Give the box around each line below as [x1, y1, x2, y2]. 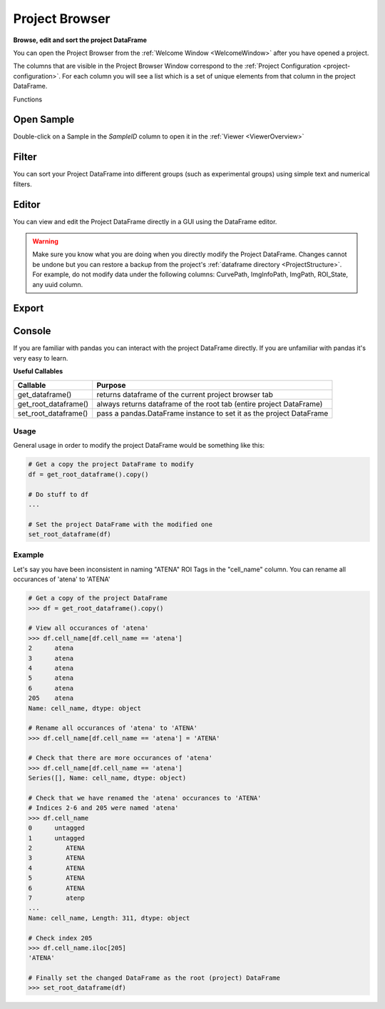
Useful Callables [13, 367, 63, 376]
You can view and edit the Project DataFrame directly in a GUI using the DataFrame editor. [13, 217, 277, 226]
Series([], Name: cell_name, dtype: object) [28, 774, 187, 782]
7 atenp [28, 893, 86, 902]
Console [13, 325, 51, 337]
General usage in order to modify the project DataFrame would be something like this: [13, 441, 265, 450]
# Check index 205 [28, 934, 93, 942]
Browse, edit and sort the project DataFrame [13, 36, 148, 44]
